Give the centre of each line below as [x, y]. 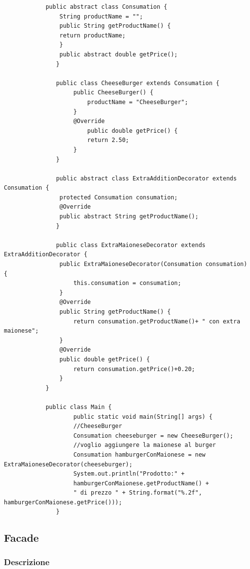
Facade [21, 538]
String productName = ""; [101, 16]
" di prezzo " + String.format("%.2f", [138, 493]
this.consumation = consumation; [127, 283]
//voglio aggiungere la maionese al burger [145, 445]
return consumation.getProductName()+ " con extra [157, 321]
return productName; [92, 35]
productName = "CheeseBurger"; [138, 102]
